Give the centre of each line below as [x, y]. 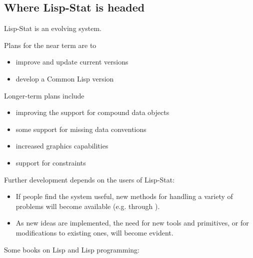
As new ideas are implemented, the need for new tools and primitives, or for [132, 223]
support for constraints [51, 162]
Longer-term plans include [44, 95]
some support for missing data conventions [81, 129]
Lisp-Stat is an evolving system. [53, 28]
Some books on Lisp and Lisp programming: [72, 249]
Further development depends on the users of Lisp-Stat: [89, 179]
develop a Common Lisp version [65, 78]
